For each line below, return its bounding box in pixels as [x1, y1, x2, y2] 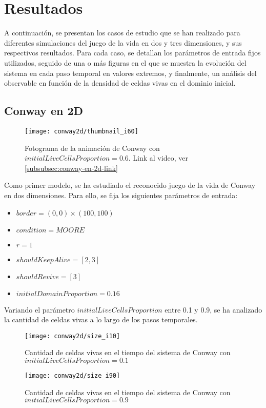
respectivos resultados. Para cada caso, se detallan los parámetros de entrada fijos [4, 47, 261, 58]
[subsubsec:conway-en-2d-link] [25, 162, 118, 173]
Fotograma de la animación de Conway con [25, 142, 160, 153]
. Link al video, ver [128, 152, 188, 163]
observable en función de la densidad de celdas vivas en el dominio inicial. [4, 77, 236, 88]
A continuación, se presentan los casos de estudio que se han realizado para [4, 27, 240, 38]
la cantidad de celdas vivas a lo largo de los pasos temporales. [4, 314, 198, 325]
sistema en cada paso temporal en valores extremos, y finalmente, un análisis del [4, 67, 257, 78]
